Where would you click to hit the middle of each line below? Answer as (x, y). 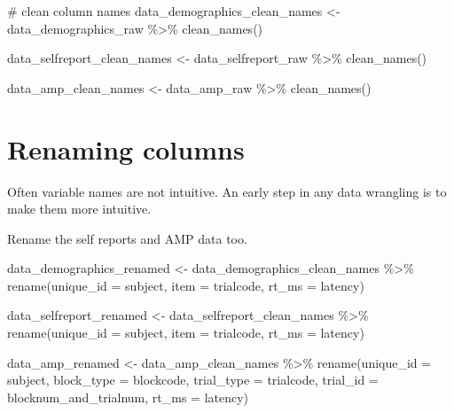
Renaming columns (126, 148)
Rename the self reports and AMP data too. (127, 238)
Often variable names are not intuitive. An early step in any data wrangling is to (227, 191)
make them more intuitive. (79, 209)
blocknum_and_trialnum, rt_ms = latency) (128, 397)
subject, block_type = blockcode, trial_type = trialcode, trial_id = (193, 380)
